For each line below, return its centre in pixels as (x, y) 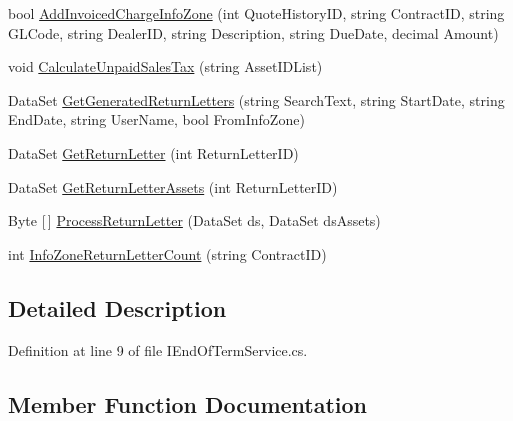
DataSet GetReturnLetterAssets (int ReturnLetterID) (173, 186)
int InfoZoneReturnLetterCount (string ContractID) (167, 253)
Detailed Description (117, 307)
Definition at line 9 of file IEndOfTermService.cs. (158, 349)
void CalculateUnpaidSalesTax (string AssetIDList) (165, 66)
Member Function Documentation (188, 403)
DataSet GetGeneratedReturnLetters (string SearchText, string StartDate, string (256, 99)
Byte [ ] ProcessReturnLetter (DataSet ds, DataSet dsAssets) (194, 220)
